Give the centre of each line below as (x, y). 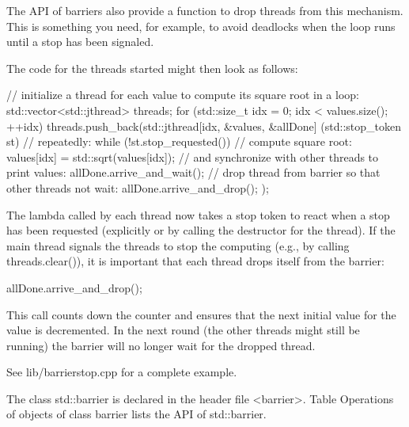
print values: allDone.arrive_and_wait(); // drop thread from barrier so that (193, 172)
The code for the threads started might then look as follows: (152, 68)
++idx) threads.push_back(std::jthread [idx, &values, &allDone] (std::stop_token (204, 126)
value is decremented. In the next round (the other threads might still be (183, 330)
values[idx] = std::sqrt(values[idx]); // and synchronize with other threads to (193, 156)
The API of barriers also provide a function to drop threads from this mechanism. (205, 10)
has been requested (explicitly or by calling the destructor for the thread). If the (201, 230)
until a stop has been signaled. (80, 42)
